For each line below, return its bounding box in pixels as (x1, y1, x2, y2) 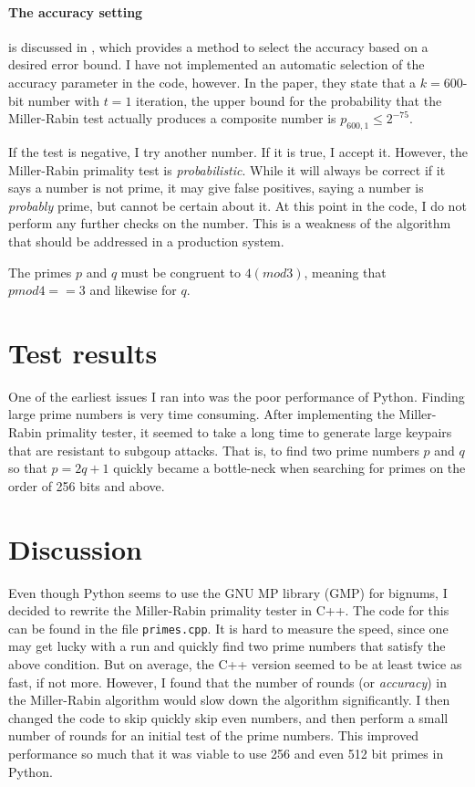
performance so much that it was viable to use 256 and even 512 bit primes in (8, 743, 444, 762)
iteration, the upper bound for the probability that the (136, 90, 442, 110)
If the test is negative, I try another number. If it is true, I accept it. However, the (8, 142, 468, 161)
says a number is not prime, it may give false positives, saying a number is (8, 178, 424, 197)
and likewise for (89, 280, 177, 299)
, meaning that (304, 262, 387, 281)
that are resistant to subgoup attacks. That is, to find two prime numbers (8, 440, 419, 459)
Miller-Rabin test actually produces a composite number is (8, 109, 336, 128)
